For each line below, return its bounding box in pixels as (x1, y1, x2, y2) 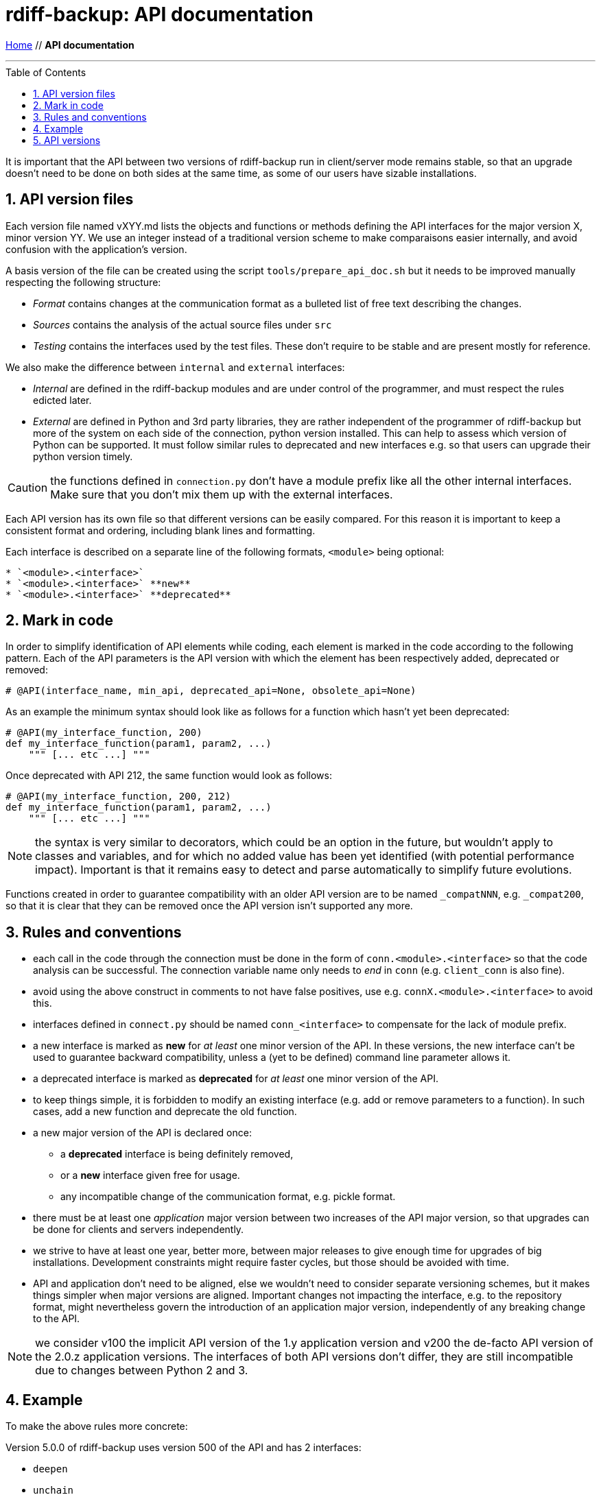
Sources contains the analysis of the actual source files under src (33, 318, 332, 331)
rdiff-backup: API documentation (5, 3, 314, 26)
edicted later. (33, 394, 92, 406)
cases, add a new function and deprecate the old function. (33, 1105, 297, 1118)
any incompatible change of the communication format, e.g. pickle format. (60, 1191, 396, 1203)
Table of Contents (5, 66, 86, 78)
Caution (8, 480, 48, 494)
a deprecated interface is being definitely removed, (60, 1148, 294, 1160)
